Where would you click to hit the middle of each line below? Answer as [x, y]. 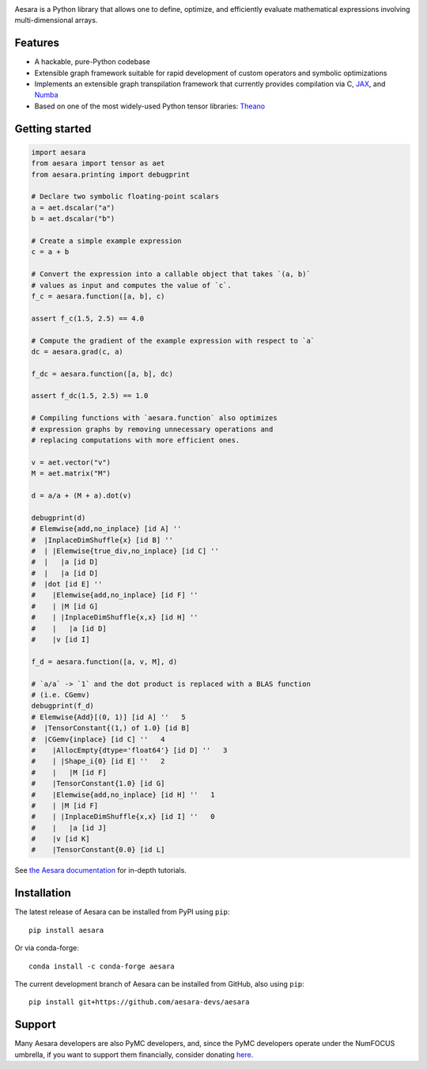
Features [37, 43]
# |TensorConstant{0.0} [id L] [98, 850]
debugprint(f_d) [63, 706]
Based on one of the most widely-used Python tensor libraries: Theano [149, 106]
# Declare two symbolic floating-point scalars [125, 197]
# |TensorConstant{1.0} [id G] [98, 784]
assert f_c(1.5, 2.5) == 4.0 [88, 318]
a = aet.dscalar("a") [73, 207]
